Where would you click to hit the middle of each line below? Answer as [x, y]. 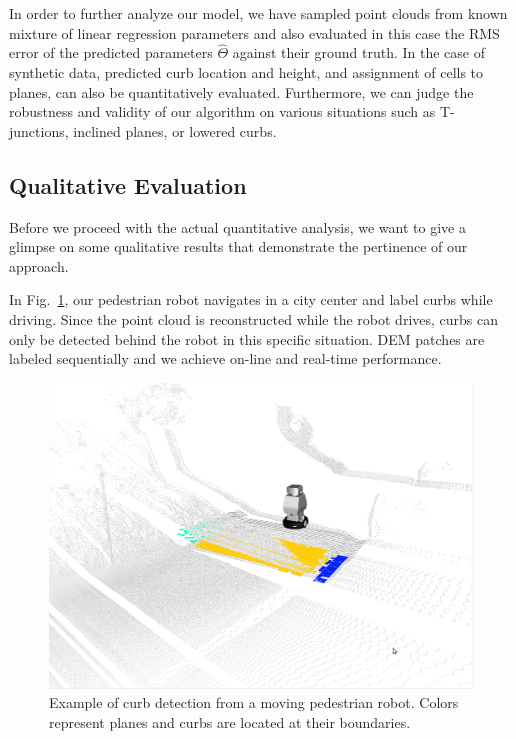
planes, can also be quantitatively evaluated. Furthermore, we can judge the [241, 91]
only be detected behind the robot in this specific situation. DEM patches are [247, 338]
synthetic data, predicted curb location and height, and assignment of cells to [246, 72]
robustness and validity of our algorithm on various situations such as [222, 111]
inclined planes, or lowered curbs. [175, 130]
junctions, [39, 130]
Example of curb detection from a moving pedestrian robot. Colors [254, 702]
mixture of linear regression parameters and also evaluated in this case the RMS [254, 32]
